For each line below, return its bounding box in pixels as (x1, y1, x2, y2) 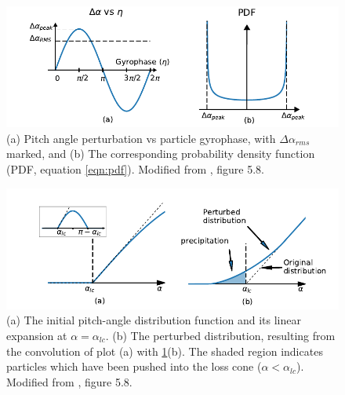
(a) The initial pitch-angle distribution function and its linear (6, 312, 301, 328)
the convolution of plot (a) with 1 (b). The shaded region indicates (6, 342, 323, 359)
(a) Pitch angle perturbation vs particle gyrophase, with (6, 130, 276, 146)
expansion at (6, 327, 67, 343)
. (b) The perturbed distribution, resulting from (105, 327, 336, 343)
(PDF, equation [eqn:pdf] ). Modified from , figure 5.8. (6, 160, 265, 177)
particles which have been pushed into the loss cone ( (6, 358, 262, 375)
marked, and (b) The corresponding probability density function (6, 145, 315, 162)
